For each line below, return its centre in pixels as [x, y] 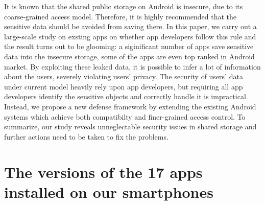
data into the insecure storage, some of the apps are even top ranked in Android [129, 56]
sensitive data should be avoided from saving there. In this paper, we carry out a [130, 26]
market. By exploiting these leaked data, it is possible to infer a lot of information [132, 66]
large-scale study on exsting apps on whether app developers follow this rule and [130, 36]
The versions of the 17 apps [103, 172]
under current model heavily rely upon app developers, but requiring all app [124, 86]
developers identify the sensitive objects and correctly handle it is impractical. [126, 96]
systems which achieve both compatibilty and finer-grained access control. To [125, 116]
